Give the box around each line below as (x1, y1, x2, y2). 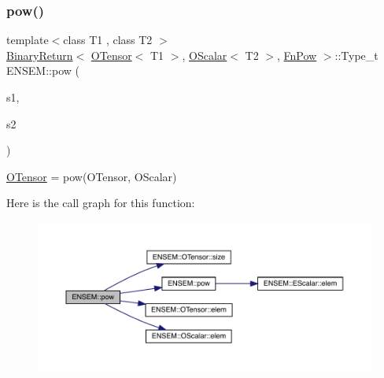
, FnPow (277, 46, 317, 63)
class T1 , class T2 (63, 31, 153, 48)
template (6, 31, 49, 48)
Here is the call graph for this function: (6, 195, 195, 211)
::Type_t (334, 46, 378, 63)
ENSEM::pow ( (6, 62, 79, 79)
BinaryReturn (6, 46, 73, 63)
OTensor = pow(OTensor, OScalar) (6, 168, 177, 184)
